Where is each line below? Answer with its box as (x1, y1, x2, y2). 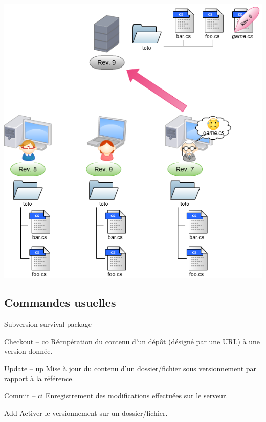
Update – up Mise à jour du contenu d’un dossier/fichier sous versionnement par (4, 363, 257, 373)
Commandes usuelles (4, 295, 116, 310)
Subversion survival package (4, 318, 92, 329)
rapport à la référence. (4, 373, 74, 384)
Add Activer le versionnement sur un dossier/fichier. (4, 407, 168, 418)
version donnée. (4, 346, 53, 357)
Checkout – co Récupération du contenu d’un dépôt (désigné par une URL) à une (4, 336, 260, 346)
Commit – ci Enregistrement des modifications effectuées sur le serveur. (4, 390, 228, 401)
